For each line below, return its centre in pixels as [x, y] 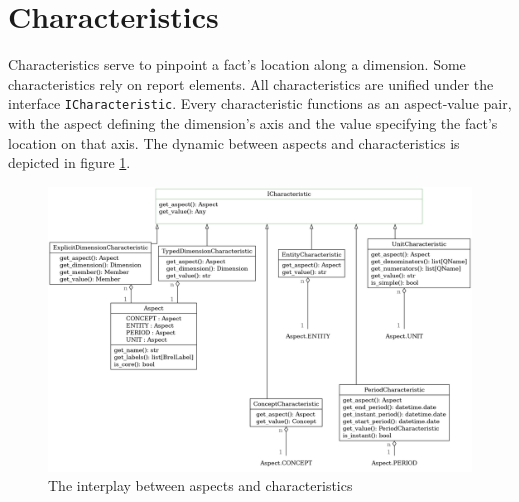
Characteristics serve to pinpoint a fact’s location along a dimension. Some [237, 64]
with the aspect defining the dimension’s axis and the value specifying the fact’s [253, 122]
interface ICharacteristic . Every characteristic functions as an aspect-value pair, [260, 103]
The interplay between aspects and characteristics [200, 485]
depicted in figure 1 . [69, 162]
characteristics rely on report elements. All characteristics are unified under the [251, 83]
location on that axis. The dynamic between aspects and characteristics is [234, 142]
